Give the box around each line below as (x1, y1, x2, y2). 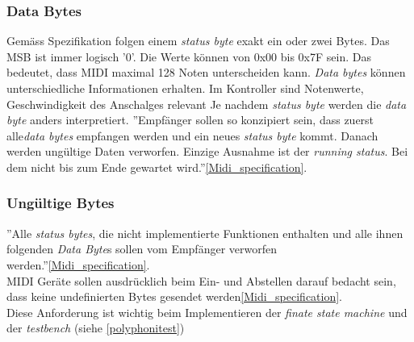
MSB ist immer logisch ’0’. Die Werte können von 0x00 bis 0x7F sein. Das (6, 48, 371, 65)
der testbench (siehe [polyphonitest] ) (6, 319, 185, 336)
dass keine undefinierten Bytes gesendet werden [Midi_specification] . (6, 288, 343, 305)
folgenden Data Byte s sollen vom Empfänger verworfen (6, 240, 277, 257)
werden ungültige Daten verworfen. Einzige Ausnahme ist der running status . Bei (6, 143, 408, 160)
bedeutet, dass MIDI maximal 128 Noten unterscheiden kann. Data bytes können (6, 64, 406, 81)
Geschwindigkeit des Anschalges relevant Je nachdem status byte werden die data (6, 95, 407, 112)
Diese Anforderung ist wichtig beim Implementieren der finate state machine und (6, 303, 408, 320)
